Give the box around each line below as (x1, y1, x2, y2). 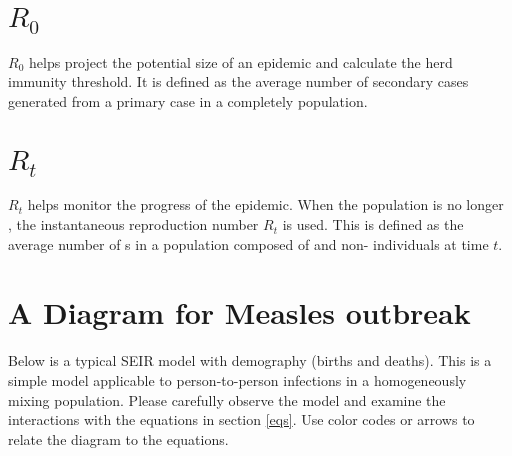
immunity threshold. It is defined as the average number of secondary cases (8, 71, 469, 92)
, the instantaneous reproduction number (8, 214, 259, 235)
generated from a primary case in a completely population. (8, 91, 368, 112)
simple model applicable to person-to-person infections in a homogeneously (8, 369, 467, 390)
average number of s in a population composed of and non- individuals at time (8, 233, 489, 254)
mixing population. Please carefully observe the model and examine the (8, 389, 446, 410)
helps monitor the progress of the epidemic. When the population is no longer (27, 194, 504, 215)
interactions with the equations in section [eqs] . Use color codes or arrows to (8, 409, 475, 430)
